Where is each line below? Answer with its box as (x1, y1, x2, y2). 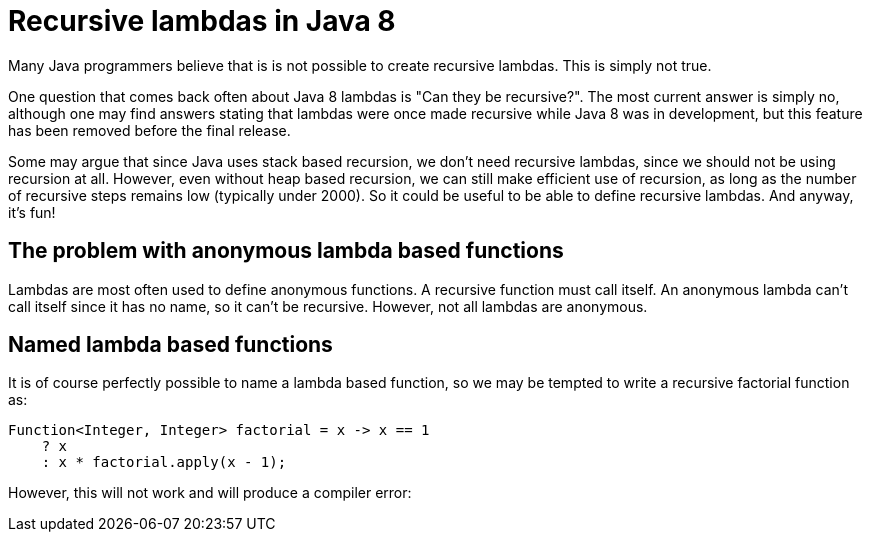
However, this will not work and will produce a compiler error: (8, 484, 412, 502)
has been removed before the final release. (8, 121, 291, 139)
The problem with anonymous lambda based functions (8, 238, 564, 264)
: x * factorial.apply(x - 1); (41, 454, 287, 471)
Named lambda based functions (8, 332, 333, 358)
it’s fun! (8, 203, 56, 221)
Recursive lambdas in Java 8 (8, 4, 396, 38)
